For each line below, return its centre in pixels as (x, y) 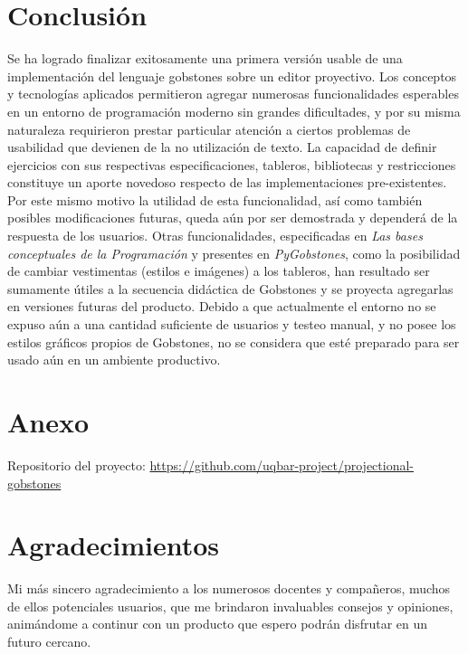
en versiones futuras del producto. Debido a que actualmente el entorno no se (222, 306)
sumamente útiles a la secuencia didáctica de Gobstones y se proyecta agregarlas (230, 288)
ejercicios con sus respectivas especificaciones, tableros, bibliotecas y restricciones (232, 164)
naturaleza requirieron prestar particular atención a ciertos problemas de (209, 129)
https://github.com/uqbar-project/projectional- (282, 464)
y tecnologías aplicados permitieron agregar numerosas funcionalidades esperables (233, 94)
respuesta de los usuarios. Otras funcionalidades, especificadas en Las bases (215, 236)
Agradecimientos (114, 545)
